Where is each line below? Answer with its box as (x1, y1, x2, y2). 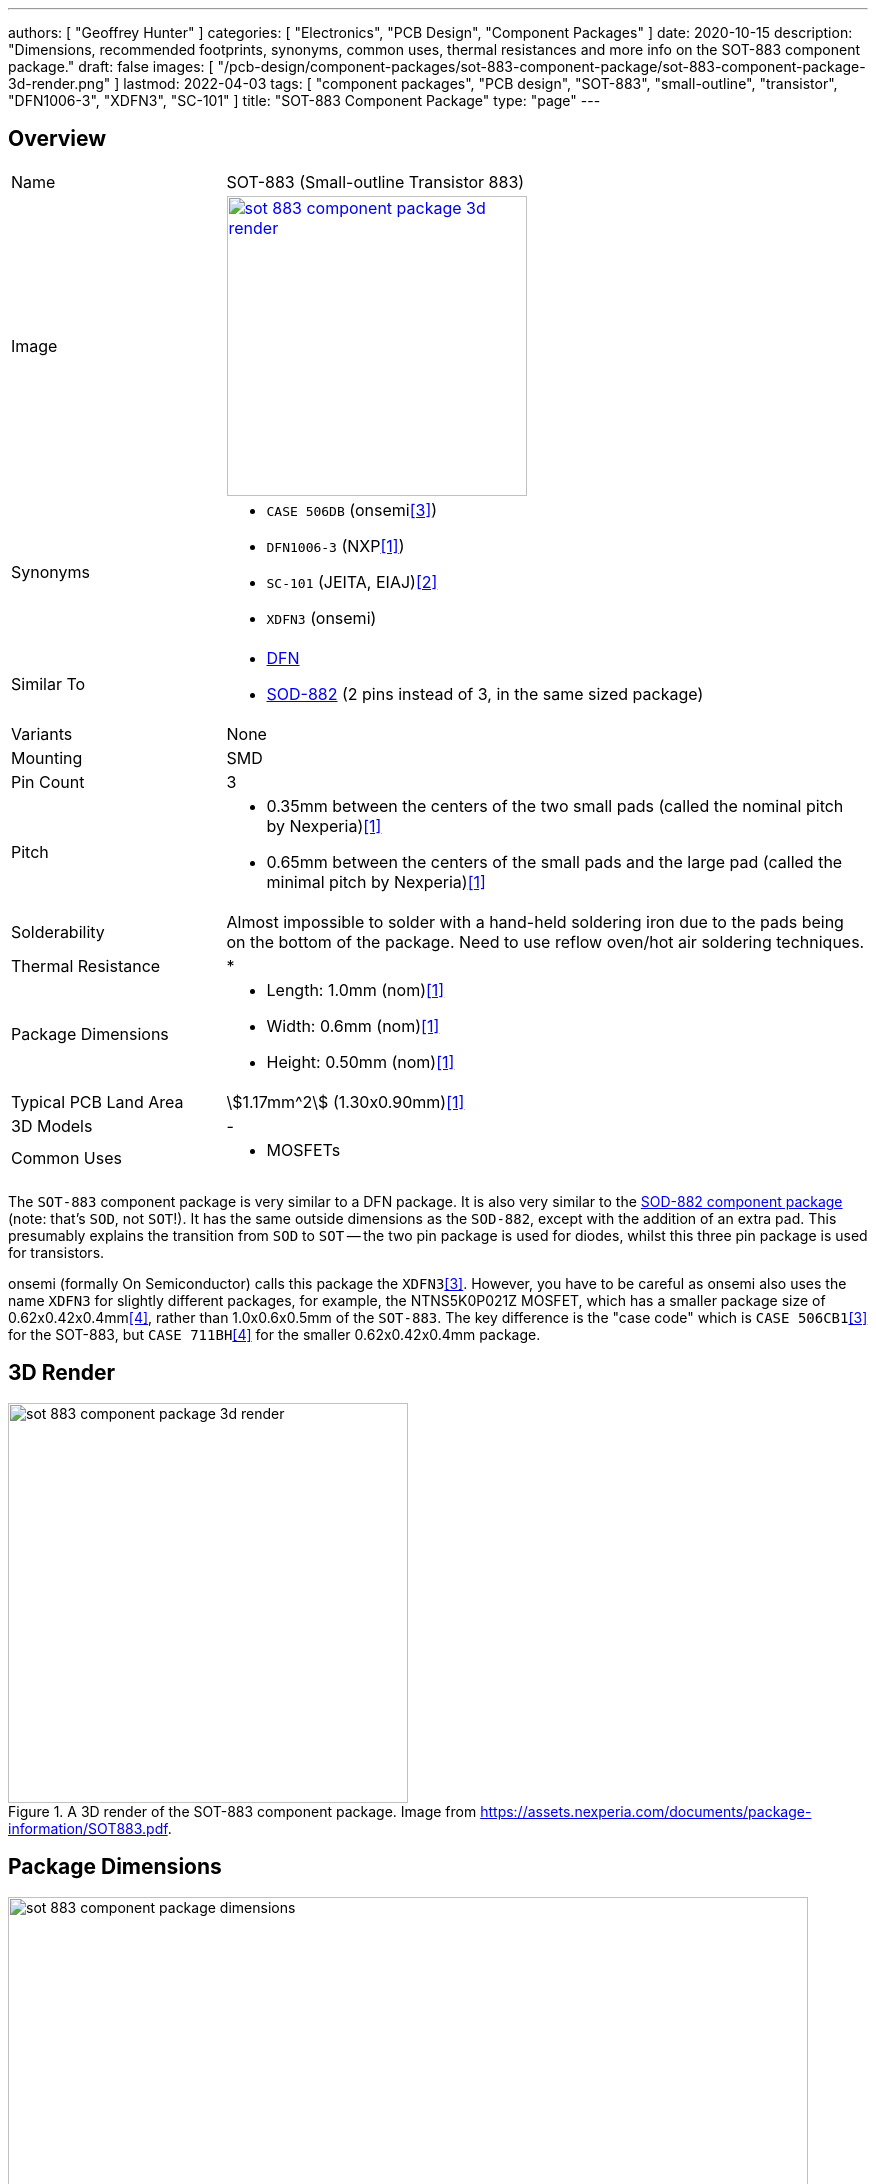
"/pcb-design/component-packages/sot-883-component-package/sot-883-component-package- (217, 58, 866, 75)
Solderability (11, 921, 105, 942)
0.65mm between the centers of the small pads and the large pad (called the (266, 851, 843, 872)
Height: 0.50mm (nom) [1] (266, 1051, 455, 1072)
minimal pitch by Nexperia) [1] (266, 871, 486, 892)
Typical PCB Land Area (11, 1091, 184, 1112)
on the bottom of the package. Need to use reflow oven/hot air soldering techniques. (226, 931, 865, 952)
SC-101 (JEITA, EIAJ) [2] (266, 571, 438, 592)
